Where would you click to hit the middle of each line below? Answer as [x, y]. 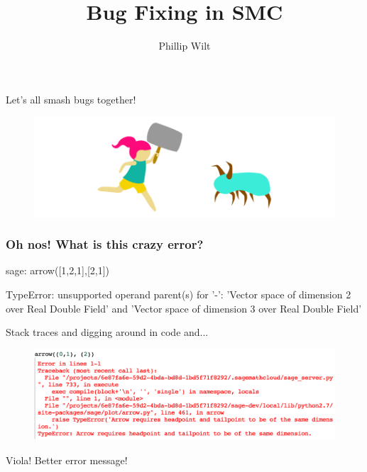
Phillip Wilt [185, 46]
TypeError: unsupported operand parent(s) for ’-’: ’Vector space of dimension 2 [179, 294]
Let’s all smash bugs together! [71, 99]
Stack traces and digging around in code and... [107, 332]
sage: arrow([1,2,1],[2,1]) [58, 270]
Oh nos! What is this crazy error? [105, 244]
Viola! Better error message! [67, 460]
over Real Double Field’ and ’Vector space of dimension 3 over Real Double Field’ [184, 308]
